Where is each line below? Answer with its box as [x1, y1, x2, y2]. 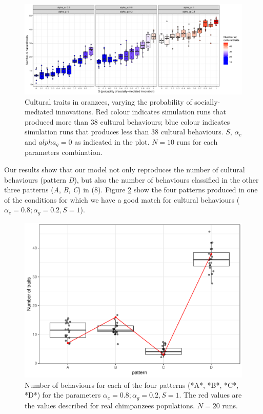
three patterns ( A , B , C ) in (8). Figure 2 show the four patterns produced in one [4, 184, 258, 195]
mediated [25, 106, 53, 117]
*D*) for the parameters [25, 389, 101, 400]
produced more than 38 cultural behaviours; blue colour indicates [25, 116, 230, 127]
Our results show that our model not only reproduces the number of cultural [4, 164, 245, 174]
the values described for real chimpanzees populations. [25, 400, 195, 410]
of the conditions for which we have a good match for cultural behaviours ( [4, 194, 240, 205]
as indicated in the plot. [74, 136, 150, 147]
